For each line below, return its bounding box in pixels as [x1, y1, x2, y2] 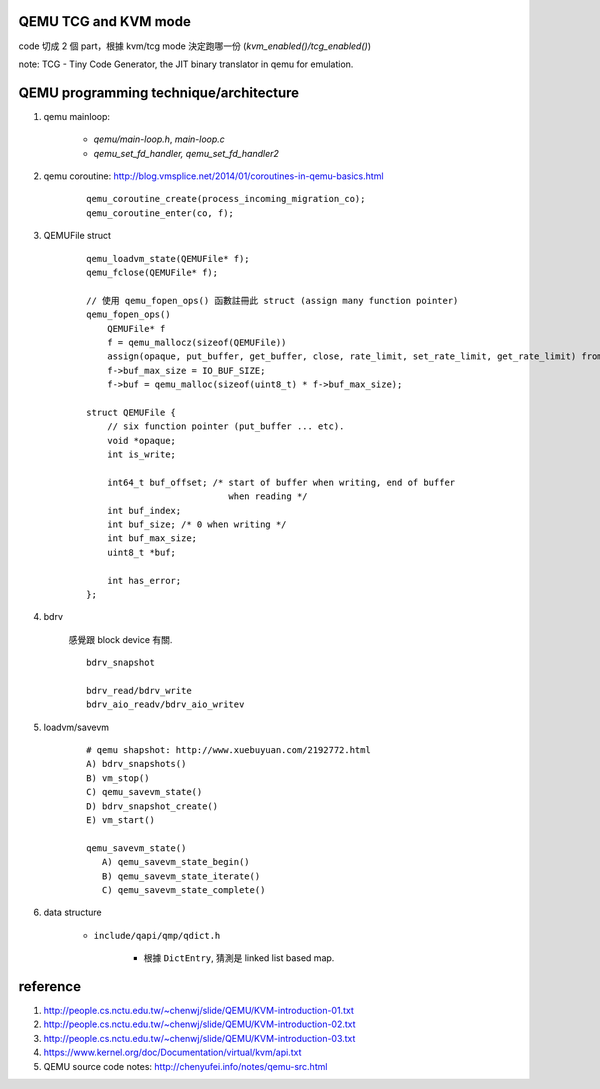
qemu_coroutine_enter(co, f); [86, 207, 235, 219]
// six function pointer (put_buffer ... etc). [106, 421, 345, 432]
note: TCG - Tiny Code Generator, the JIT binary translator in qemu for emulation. [18, 58, 354, 70]
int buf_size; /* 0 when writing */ [106, 518, 287, 530]
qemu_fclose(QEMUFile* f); [86, 266, 219, 278]
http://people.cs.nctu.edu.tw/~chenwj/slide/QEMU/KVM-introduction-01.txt [43, 1005, 354, 1017]
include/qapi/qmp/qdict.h [93, 930, 221, 941]
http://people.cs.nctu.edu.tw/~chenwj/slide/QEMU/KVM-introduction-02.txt [43, 1018, 356, 1030]
